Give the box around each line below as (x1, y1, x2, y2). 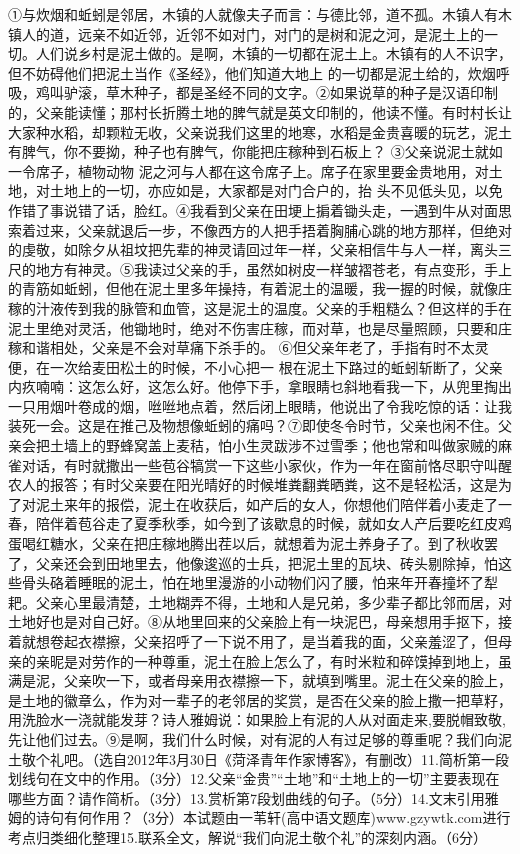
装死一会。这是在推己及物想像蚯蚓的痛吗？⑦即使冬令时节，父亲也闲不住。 (8, 415, 498, 436)
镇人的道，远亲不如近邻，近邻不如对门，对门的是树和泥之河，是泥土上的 (8, 23, 484, 44)
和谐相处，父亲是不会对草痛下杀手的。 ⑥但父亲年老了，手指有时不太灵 (21, 337, 489, 358)
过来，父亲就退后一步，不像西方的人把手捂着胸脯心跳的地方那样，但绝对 (35, 219, 512, 240)
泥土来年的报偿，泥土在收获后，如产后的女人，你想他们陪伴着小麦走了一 (35, 493, 512, 514)
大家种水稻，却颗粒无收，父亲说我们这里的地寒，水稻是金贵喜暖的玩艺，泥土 (8, 121, 512, 142)
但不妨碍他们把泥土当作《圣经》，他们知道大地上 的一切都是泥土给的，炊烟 (8, 62, 496, 83)
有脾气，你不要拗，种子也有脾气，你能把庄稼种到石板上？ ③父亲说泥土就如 (8, 141, 503, 162)
